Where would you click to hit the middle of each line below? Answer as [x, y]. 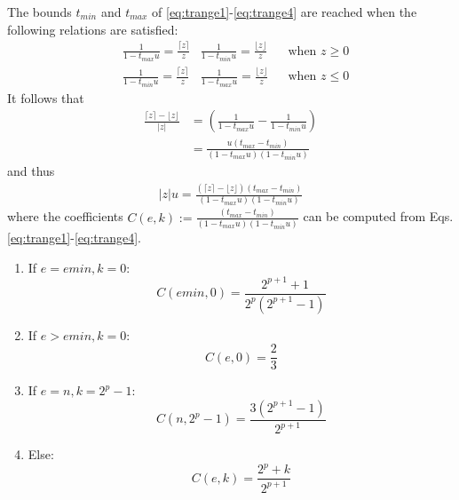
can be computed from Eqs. [378, 216]
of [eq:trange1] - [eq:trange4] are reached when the [285, 12]
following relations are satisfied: [93, 29]
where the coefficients [65, 216]
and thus [31, 171]
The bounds [40, 12]
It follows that [46, 97]
